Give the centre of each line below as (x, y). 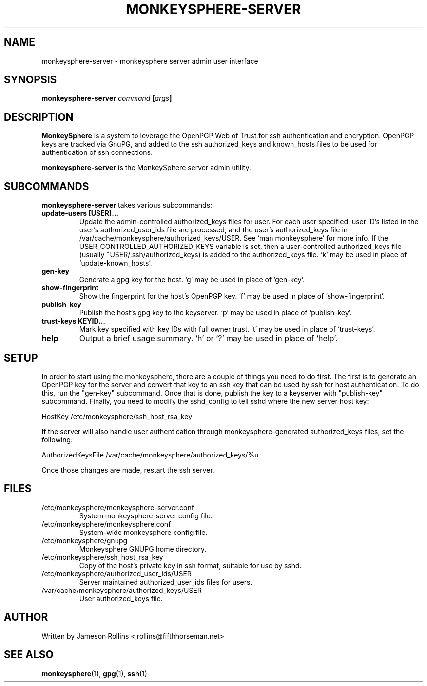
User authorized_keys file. (121, 598)
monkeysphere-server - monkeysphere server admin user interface (150, 61)
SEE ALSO (29, 655)
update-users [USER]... (80, 213)
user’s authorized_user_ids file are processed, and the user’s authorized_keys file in (213, 230)
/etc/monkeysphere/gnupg (85, 540)
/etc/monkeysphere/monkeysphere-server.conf (118, 507)
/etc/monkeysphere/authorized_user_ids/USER (116, 573)
